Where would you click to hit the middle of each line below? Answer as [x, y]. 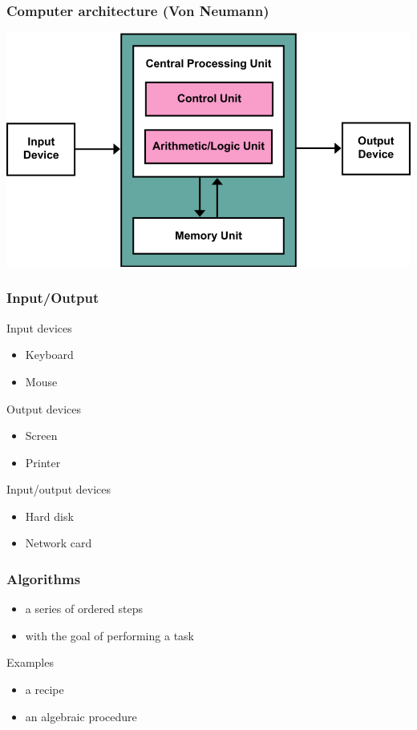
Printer [43, 462]
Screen [41, 436]
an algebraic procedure [81, 716]
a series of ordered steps [84, 609]
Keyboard [49, 355]
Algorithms [44, 578]
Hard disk [49, 516]
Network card [59, 543]
